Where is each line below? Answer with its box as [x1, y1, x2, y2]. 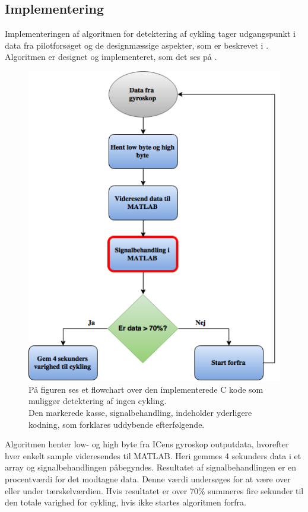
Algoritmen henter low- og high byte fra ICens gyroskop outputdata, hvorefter [5, 438, 289, 450]
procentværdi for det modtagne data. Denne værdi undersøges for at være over [5, 473, 291, 485]
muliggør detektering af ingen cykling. [28, 395, 167, 407]
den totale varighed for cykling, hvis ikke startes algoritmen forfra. [5, 496, 246, 508]
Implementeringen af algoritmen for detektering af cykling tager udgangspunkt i [5, 27, 296, 40]
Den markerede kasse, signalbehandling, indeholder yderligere [28, 406, 252, 419]
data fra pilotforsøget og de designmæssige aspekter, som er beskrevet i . [5, 39, 269, 51]
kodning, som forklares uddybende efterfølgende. [28, 418, 205, 430]
